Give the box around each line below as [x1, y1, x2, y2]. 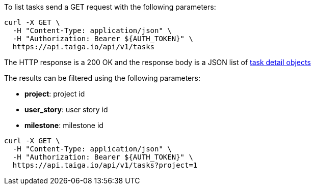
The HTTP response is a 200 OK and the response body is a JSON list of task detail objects [4, 58, 311, 67]
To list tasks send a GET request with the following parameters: [4, 3, 216, 11]
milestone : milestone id [24, 121, 103, 130]
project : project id [24, 89, 85, 98]
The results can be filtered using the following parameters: [4, 74, 200, 82]
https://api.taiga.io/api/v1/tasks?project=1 [12, 161, 198, 169]
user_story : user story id [24, 105, 108, 114]
